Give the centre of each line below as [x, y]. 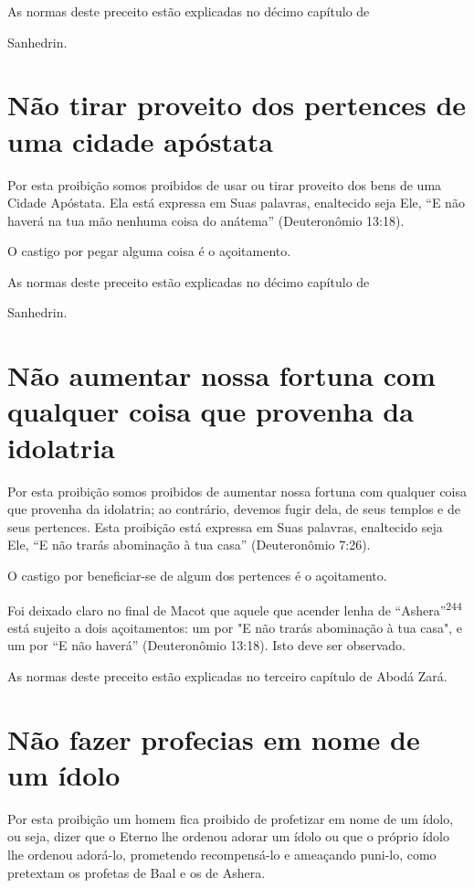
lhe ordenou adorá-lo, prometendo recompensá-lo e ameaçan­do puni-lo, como [222, 855]
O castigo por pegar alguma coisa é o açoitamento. [149, 251]
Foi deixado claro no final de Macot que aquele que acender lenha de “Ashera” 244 [235, 608]
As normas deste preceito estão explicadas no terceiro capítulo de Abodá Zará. [227, 675]
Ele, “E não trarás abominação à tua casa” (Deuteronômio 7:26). [189, 545]
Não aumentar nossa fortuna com [221, 375]
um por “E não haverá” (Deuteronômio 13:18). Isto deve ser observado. [206, 645]
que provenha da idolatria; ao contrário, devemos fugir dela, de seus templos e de [234, 509]
